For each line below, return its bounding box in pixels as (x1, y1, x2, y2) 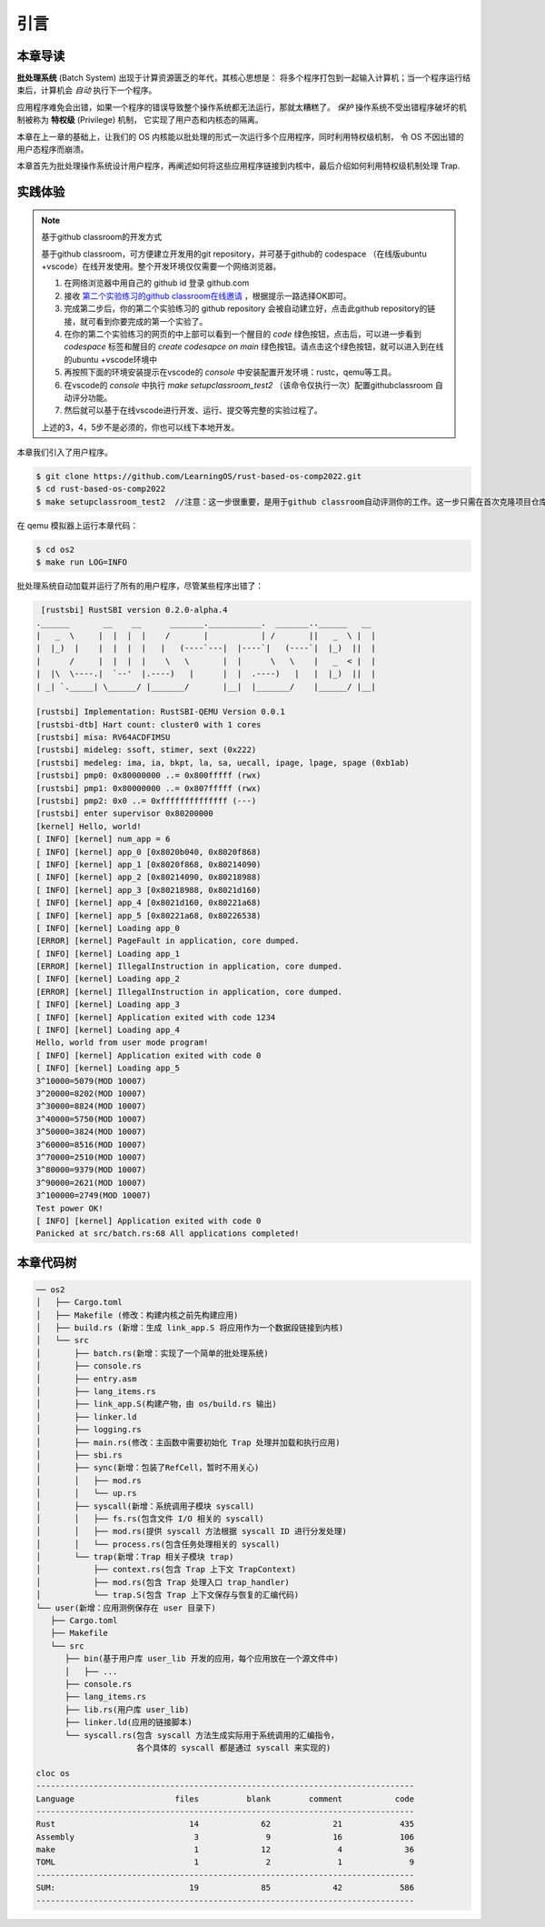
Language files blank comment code (35, 1793, 415, 1804)
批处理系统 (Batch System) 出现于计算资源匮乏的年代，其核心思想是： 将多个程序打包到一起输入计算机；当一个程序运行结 (16, 73, 471, 84)
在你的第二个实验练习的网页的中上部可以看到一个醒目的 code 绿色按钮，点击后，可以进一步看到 (64, 328, 421, 339)
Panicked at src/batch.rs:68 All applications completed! (35, 1229, 300, 1239)
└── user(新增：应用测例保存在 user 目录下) (35, 1602, 217, 1613)
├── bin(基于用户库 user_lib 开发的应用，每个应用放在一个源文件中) (64, 1653, 340, 1664)
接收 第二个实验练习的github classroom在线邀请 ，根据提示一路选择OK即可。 (64, 290, 352, 301)
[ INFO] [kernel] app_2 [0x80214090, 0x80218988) (35, 872, 262, 882)
